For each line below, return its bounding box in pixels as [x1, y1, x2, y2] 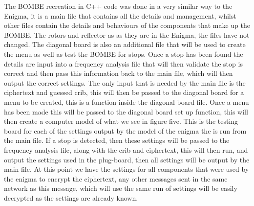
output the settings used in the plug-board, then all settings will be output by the [4, 154, 250, 164]
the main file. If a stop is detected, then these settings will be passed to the [4, 135, 230, 145]
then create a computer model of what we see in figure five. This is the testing [4, 116, 238, 126]
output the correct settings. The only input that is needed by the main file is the [4, 77, 246, 88]
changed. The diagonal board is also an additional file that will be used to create [4, 39, 246, 49]
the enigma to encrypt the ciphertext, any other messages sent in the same [4, 173, 228, 183]
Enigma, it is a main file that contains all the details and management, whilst [4, 10, 236, 21]
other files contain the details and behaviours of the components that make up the [4, 20, 250, 30]
